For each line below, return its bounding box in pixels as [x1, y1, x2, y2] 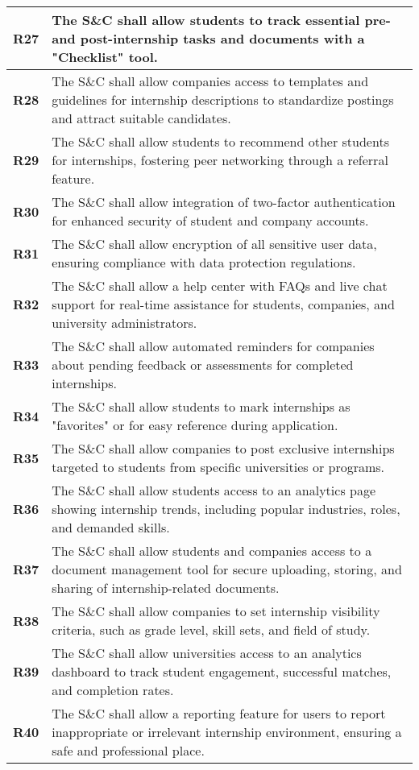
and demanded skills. [52, 518, 170, 536]
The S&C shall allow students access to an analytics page [52, 481, 376, 499]
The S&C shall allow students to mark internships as [52, 397, 351, 416]
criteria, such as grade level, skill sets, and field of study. [52, 620, 371, 639]
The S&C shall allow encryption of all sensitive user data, [52, 234, 377, 253]
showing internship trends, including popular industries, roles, [52, 499, 400, 518]
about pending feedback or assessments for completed [52, 355, 354, 374]
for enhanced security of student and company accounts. [52, 211, 369, 230]
